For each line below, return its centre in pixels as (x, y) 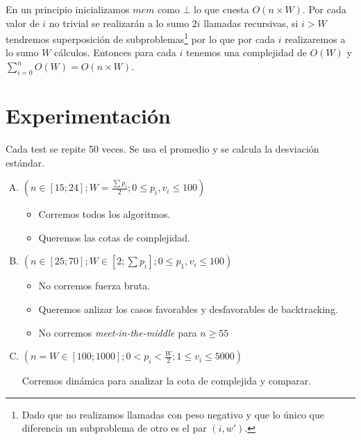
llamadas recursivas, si (251, 23)
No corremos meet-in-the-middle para (118, 332)
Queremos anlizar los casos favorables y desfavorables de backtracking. (188, 308)
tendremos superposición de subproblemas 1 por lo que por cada (140, 38)
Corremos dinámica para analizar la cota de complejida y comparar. (167, 381)
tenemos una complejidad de (246, 52)
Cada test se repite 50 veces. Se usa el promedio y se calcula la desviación (162, 148)
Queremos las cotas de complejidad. (115, 237)
